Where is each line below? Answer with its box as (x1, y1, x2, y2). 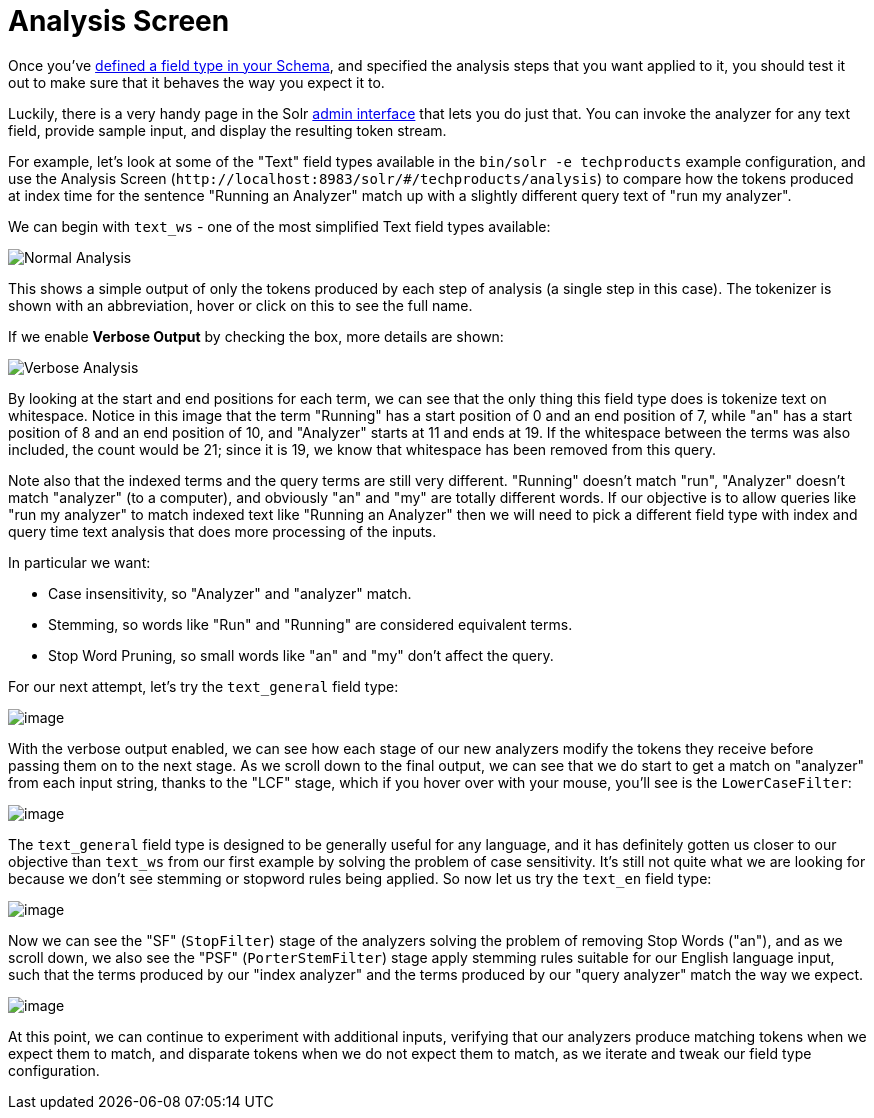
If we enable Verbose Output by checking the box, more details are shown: (8, 327, 504, 345)
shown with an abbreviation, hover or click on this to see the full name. (8, 296, 473, 314)
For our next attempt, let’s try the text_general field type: (8, 677, 399, 695)
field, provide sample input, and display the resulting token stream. (8, 121, 447, 139)
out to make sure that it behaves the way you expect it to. (8, 73, 385, 91)
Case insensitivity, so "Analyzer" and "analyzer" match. (48, 584, 412, 602)
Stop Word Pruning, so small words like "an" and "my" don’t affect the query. (48, 646, 554, 664)
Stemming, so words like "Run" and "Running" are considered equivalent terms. (48, 615, 573, 633)
